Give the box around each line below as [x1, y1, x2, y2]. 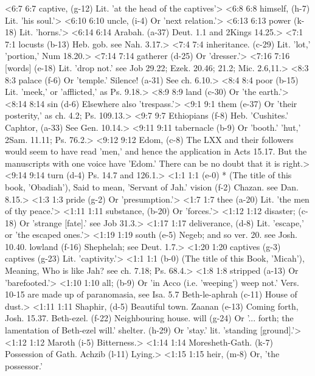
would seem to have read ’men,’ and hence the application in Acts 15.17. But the [5, 145, 307, 158]
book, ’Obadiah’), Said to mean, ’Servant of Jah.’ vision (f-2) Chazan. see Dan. [5, 180, 299, 193]
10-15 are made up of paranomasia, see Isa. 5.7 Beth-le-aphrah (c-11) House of [5, 288, 297, 301]
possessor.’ [5, 359, 43, 372]
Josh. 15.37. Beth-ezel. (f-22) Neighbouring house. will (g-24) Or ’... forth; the [5, 312, 294, 324]
